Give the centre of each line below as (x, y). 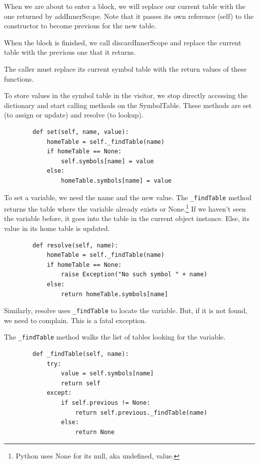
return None (95, 432)
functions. (19, 78)
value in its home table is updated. (57, 228)
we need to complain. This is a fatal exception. (75, 320)
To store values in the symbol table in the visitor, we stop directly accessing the (126, 95)
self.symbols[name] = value (107, 161)
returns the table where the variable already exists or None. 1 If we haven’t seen (125, 208)
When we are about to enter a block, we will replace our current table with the (125, 6)
